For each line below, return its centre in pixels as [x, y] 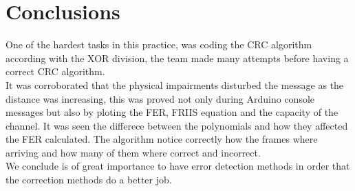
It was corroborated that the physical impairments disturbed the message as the [175, 84]
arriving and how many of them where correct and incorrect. [133, 152]
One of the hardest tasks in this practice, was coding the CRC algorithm [159, 44]
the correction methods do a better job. [89, 180]
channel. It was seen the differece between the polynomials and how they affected [177, 125]
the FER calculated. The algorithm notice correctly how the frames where [162, 139]
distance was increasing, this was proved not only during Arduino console [160, 98]
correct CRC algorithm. [55, 71]
